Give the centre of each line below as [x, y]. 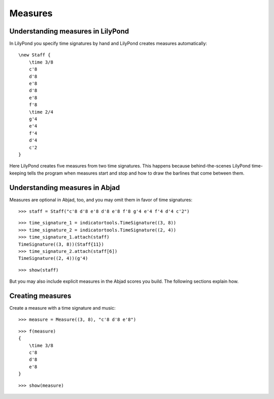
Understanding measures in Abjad [65, 188]
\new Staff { [35, 55]
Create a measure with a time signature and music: [63, 308]
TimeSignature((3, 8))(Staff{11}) [61, 244]
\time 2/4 [41, 112]
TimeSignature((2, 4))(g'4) [53, 258]
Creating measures [40, 296]
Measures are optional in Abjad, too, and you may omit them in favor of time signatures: [101, 199]
